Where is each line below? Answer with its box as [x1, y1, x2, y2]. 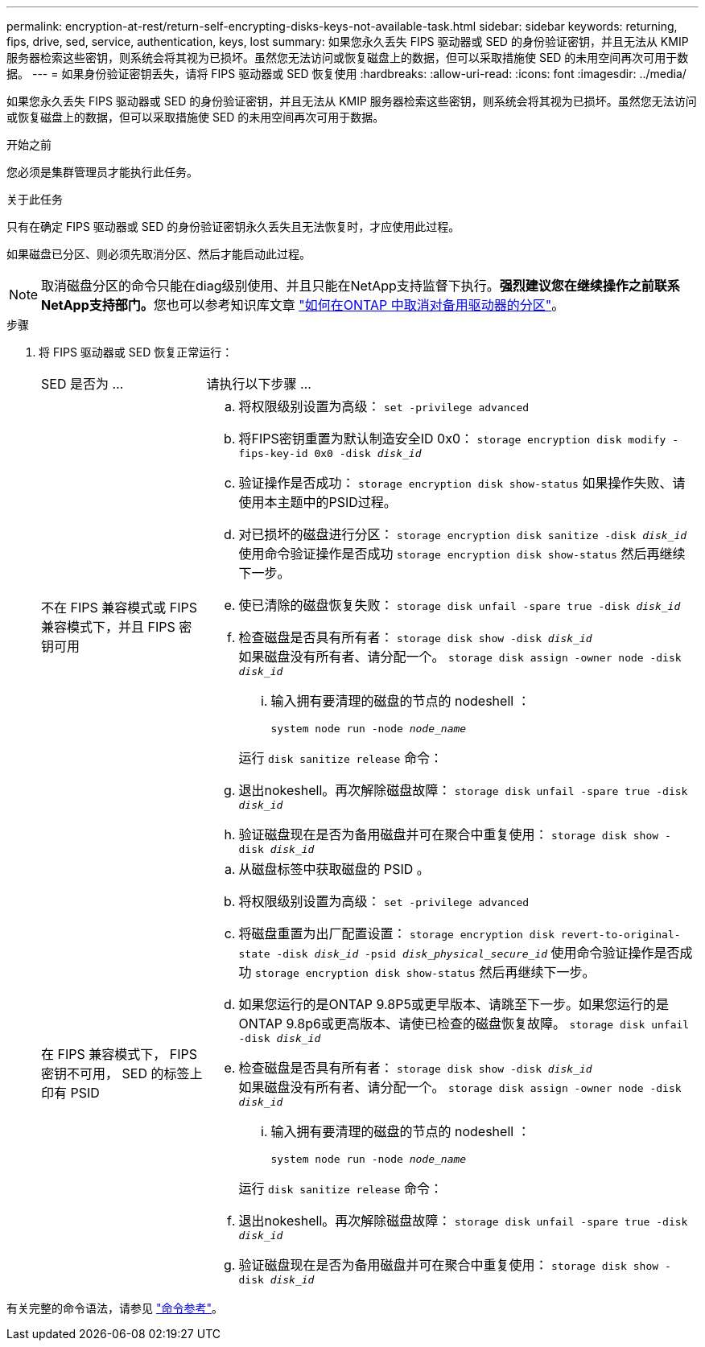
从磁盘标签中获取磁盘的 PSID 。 [238, 861, 430, 877]
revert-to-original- [560, 929, 681, 941]
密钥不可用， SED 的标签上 [41, 1065, 203, 1081]
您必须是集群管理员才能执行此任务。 [6, 165, 198, 179]
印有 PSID [41, 1084, 100, 1101]
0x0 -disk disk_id [314, 447, 422, 459]
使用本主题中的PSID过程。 [238, 494, 397, 510]
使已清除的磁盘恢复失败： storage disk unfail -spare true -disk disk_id [238, 597, 681, 613]
